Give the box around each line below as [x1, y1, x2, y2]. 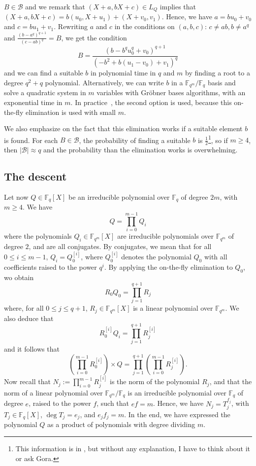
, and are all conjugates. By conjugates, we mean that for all [29, 241, 212, 251]
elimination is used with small [25, 107, 116, 117]
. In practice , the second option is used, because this [70, 97, 232, 107]
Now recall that [4, 376, 51, 387]
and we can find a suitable [4, 68, 83, 78]
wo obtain [4, 272, 34, 282]
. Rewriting [54, 21, 88, 32]
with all [204, 251, 227, 261]
